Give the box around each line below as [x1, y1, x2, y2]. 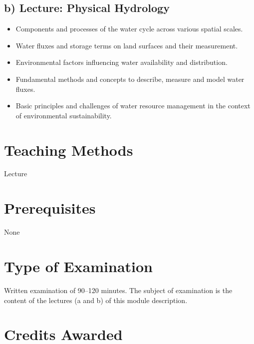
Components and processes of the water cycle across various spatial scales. [15, 23, 243, 34]
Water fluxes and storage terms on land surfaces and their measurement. [15, 40, 238, 50]
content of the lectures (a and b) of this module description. [4, 295, 188, 305]
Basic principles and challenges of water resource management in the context [15, 100, 251, 111]
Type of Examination [4, 256, 153, 276]
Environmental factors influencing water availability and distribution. [15, 57, 228, 67]
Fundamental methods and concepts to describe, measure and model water [15, 73, 245, 84]
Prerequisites [4, 198, 96, 218]
